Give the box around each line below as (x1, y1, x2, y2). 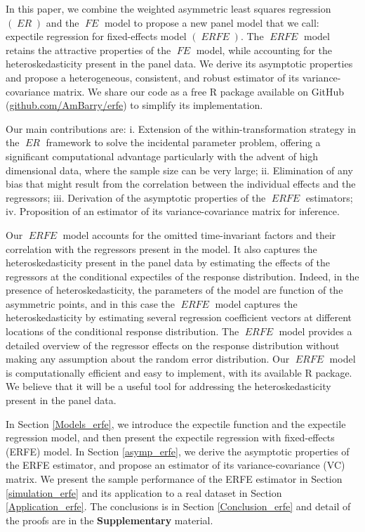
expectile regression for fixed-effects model (6, 29, 187, 44)
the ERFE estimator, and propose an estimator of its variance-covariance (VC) (6, 458, 345, 472)
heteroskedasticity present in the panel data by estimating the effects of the (6, 255, 331, 270)
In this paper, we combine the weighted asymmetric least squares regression (6, 1, 331, 15)
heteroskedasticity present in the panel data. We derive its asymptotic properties (6, 56, 353, 71)
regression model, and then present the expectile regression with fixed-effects (6, 430, 335, 445)
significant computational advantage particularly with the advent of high (6, 148, 319, 163)
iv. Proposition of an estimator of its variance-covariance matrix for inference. (6, 204, 340, 219)
